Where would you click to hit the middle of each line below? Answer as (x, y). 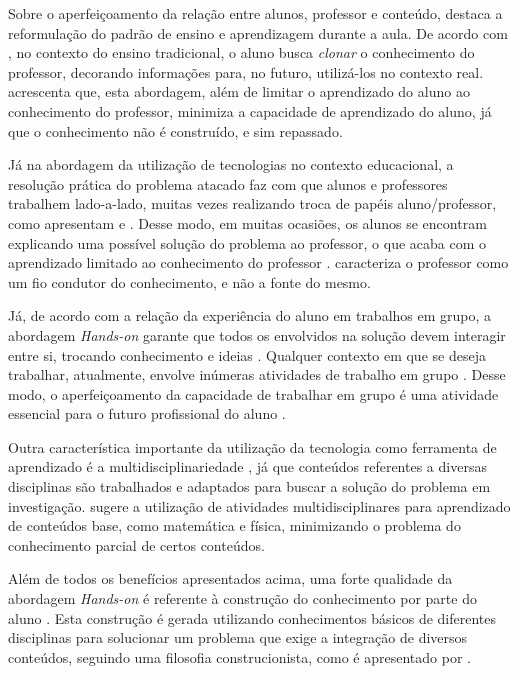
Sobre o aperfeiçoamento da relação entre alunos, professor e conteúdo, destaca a (255, 13)
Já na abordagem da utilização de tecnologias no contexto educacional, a (231, 164)
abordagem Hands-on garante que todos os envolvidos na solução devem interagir (257, 334)
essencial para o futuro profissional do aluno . (147, 413)
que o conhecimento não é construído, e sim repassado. (175, 130)
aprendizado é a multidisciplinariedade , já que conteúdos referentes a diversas (247, 466)
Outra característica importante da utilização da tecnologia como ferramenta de (252, 446)
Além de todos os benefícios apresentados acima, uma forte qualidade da (230, 578)
